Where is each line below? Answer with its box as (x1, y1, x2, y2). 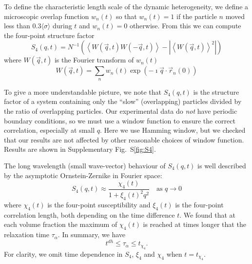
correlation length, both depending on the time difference (4, 209, 175, 220)
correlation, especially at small (4, 125, 95, 135)
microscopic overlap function (4, 11, 89, 21)
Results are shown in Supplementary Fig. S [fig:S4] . (4, 144, 156, 154)
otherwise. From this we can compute (129, 20, 241, 31)
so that (116, 11, 137, 21)
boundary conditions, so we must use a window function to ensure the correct (4, 115, 235, 125)
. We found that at (179, 209, 236, 220)
